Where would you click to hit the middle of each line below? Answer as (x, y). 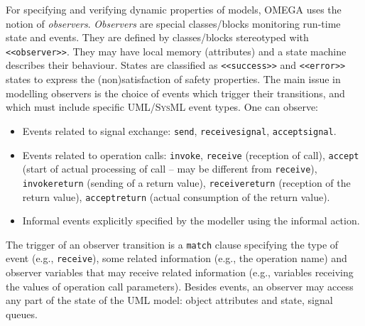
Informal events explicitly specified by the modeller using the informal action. (191, 221)
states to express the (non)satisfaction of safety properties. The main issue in (173, 79)
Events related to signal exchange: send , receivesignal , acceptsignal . (179, 130)
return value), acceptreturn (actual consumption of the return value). (176, 196)
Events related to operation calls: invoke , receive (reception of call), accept (191, 154)
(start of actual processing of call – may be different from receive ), (170, 169)
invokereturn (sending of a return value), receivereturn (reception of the (186, 182)
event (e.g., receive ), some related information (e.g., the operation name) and (176, 258)
